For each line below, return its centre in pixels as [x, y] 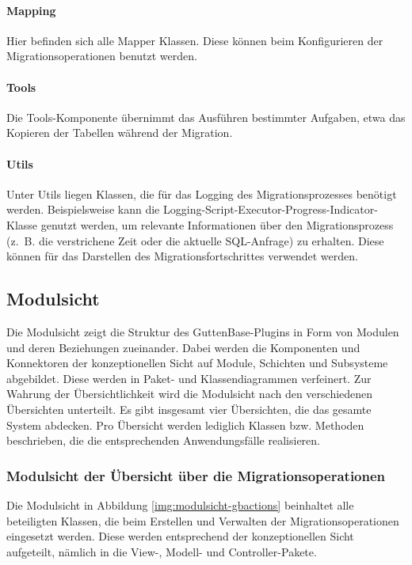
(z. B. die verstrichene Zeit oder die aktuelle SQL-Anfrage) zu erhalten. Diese [195, 240]
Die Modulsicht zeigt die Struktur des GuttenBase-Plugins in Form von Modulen [203, 331]
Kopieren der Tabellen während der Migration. [120, 133]
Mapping [31, 10]
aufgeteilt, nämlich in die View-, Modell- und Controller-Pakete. [162, 551]
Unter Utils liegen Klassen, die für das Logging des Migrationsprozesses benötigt [202, 193]
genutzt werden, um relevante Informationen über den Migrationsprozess [217, 224]
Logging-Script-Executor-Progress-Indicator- [270, 209]
